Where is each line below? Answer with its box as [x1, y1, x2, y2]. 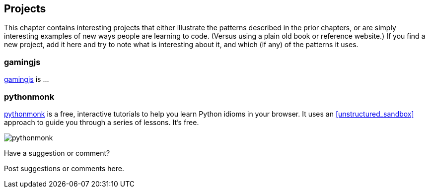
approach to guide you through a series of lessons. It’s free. [4, 118, 199, 127]
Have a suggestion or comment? [4, 148, 110, 157]
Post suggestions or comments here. [4, 164, 124, 173]
